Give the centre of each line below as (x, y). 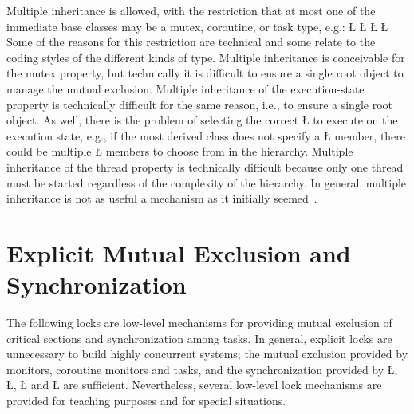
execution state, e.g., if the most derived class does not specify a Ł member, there (206, 135)
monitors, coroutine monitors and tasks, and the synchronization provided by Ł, (202, 369)
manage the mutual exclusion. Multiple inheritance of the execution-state (185, 88)
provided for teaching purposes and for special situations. (146, 400)
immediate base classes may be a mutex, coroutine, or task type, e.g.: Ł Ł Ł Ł (197, 26)
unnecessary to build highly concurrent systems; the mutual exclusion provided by (207, 354)
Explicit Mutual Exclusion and (179, 252)
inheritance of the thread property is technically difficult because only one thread (205, 166)
